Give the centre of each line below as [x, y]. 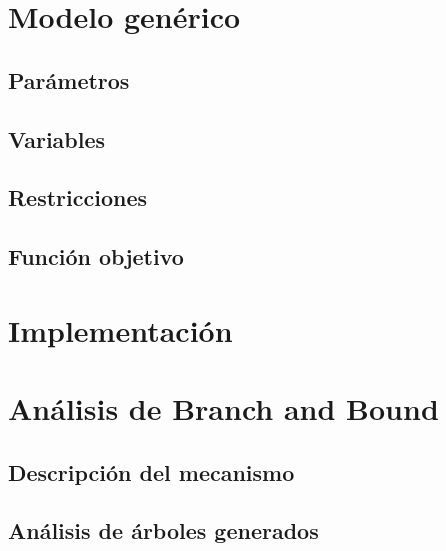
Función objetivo [96, 256]
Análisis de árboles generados [163, 530]
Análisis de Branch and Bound [223, 408]
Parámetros [69, 79]
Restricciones [78, 197]
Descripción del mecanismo [151, 471]
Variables [57, 138]
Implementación [120, 329]
